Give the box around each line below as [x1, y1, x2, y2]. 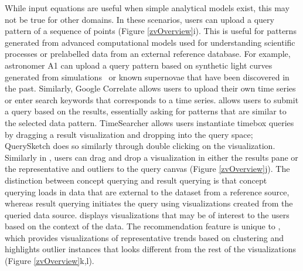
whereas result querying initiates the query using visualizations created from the [5, 197, 293, 209]
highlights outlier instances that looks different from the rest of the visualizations [5, 243, 296, 255]
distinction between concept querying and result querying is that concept [5, 174, 267, 186]
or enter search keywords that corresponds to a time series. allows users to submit [5, 93, 299, 106]
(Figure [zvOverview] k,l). [5, 255, 94, 267]
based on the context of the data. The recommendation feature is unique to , [5, 220, 281, 232]
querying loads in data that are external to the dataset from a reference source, [5, 185, 290, 198]
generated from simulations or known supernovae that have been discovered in [5, 70, 290, 83]
